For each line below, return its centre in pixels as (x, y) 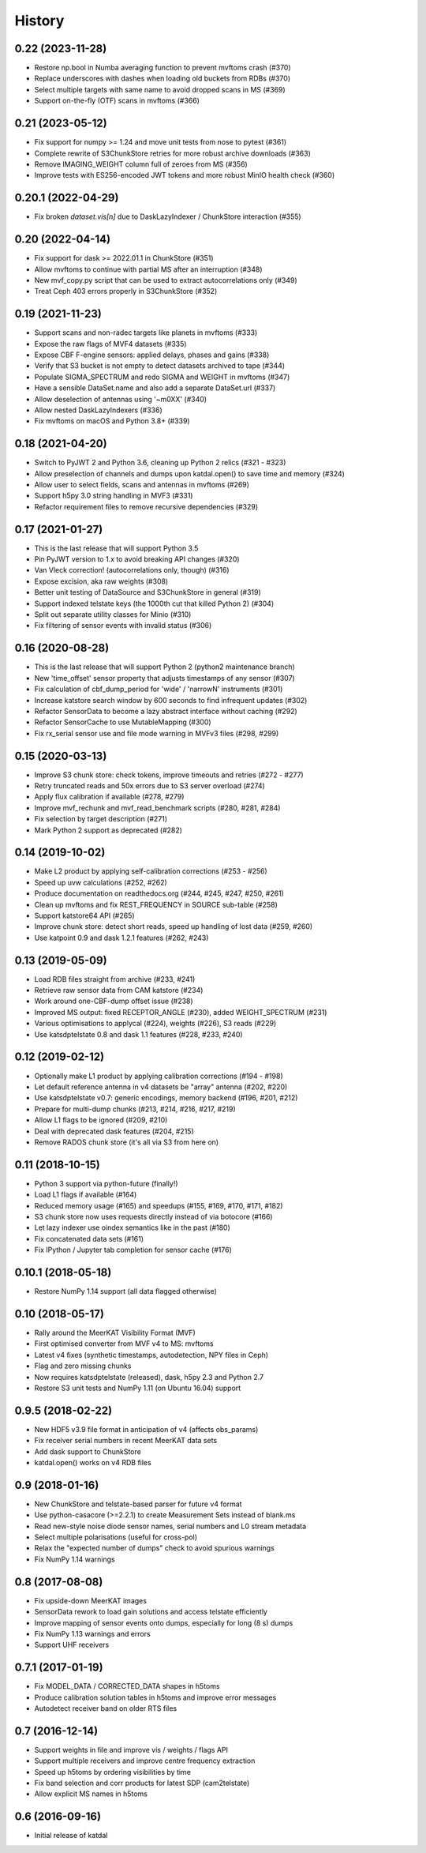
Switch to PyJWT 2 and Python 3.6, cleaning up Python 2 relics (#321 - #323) (160, 463)
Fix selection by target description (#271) (101, 819)
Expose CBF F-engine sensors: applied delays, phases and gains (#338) (152, 355)
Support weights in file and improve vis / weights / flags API (131, 1750)
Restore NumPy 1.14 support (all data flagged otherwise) (125, 1291)
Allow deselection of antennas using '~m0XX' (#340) (121, 399)
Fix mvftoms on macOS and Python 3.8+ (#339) (112, 421)
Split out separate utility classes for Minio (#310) (113, 615)
